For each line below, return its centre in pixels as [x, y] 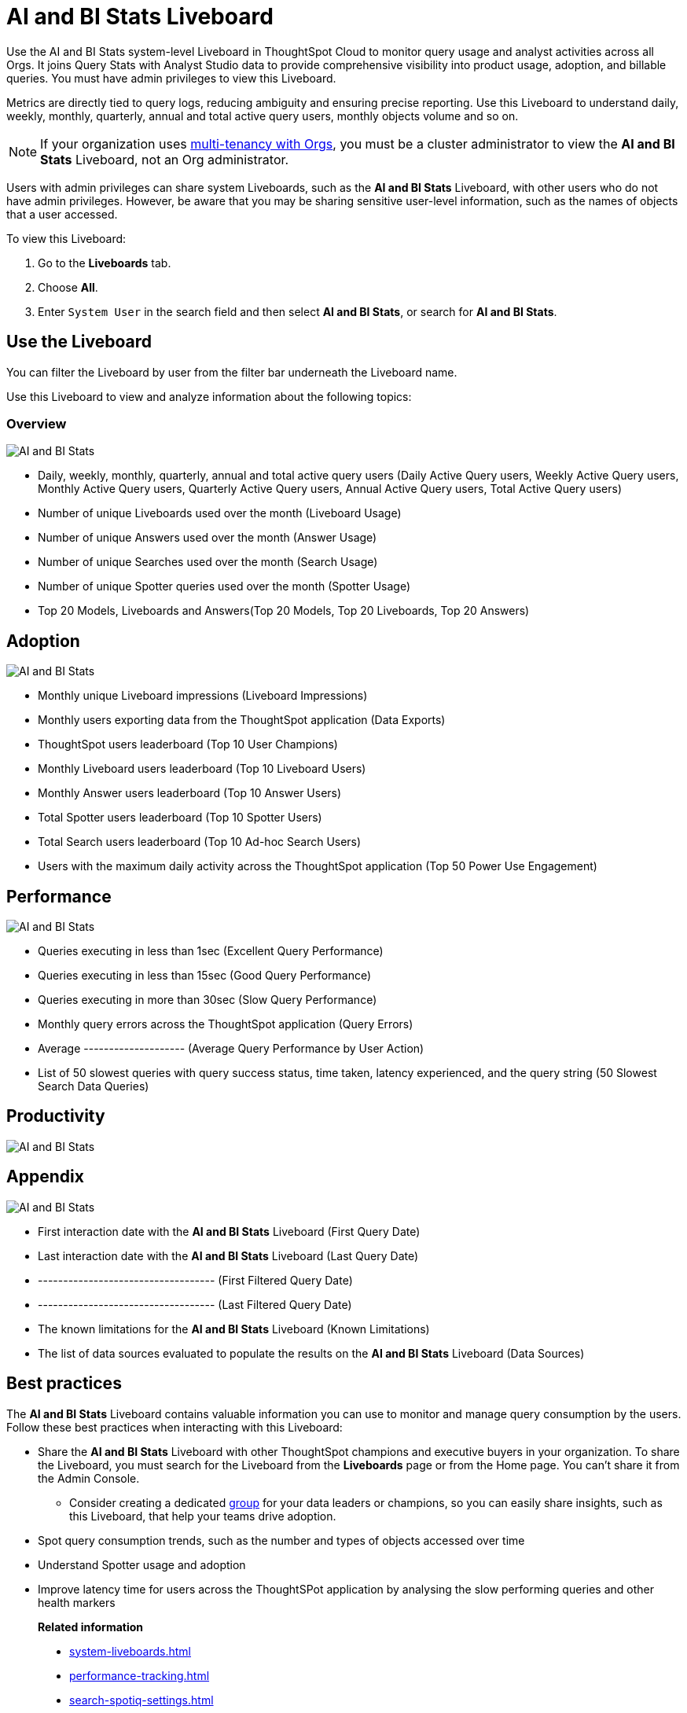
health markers [77, 1602]
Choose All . [68, 287]
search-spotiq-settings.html [141, 1700]
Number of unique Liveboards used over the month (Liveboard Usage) [220, 513]
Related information [91, 1627]
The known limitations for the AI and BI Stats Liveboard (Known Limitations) [234, 1329]
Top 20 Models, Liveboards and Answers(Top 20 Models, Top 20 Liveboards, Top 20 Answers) [284, 611]
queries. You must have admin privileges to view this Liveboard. [171, 78]
